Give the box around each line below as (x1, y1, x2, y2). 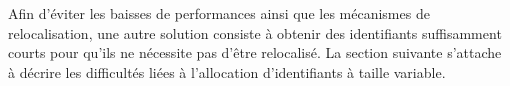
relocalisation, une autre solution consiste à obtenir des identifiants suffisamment (8, 22, 502, 43)
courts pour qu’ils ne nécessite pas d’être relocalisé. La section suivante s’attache (8, 42, 502, 63)
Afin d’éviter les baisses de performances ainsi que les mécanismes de (8, 3, 430, 23)
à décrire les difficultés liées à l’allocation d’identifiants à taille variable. (8, 61, 446, 82)
